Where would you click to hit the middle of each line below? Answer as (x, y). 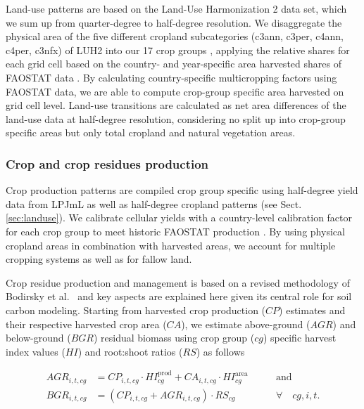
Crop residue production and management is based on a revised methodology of (178, 282)
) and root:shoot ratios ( (130, 351)
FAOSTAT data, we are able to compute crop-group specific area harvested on (175, 91)
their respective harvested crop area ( (86, 324)
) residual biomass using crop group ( (174, 338)
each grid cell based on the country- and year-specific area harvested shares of (174, 64)
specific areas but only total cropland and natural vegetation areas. (151, 132)
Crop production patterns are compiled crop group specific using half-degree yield (182, 190)
